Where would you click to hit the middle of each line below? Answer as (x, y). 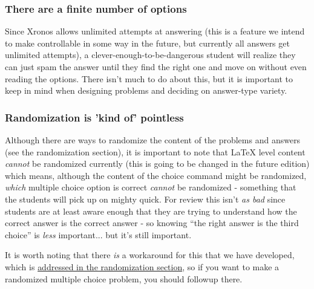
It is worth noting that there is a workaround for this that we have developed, (150, 255)
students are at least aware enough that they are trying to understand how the (151, 211)
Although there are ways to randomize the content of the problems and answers (153, 140)
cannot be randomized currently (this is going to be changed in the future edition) (157, 164)
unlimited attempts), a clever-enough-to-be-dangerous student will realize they (150, 55)
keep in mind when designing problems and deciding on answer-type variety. (146, 90)
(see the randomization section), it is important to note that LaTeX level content (155, 151)
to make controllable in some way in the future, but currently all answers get (147, 43)
